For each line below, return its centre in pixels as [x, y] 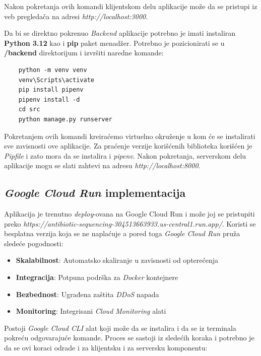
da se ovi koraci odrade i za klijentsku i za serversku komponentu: [106, 348]
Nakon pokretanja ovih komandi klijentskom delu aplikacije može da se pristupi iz [131, 6]
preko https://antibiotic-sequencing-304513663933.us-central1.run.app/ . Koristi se [130, 223]
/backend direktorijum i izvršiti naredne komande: [84, 53]
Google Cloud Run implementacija [95, 193]
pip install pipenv [51, 90]
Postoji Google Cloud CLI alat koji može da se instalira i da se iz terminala [120, 328]
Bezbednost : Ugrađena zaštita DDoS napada [87, 294]
